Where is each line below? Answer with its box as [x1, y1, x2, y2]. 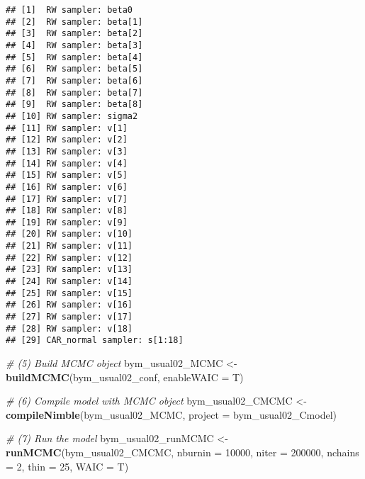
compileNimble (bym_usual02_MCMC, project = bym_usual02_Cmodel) [6, 407, 337, 422]
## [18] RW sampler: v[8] [6, 205, 128, 216]
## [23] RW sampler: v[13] [6, 264, 133, 275]
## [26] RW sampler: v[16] [6, 300, 133, 310]
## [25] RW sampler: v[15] [6, 288, 133, 298]
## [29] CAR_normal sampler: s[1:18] [6, 335, 184, 346]
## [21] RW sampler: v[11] [6, 241, 133, 252]
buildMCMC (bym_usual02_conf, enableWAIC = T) [6, 369, 244, 384]
